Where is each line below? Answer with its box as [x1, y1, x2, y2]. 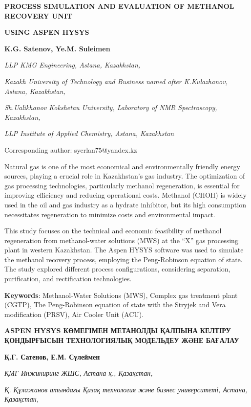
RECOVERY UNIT [4, 10, 73, 21]
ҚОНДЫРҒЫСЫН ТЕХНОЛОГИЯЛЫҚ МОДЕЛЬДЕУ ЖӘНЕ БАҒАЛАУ [4, 335, 239, 345]
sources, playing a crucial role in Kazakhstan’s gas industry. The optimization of [4, 171, 245, 181]
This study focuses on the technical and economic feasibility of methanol [4, 226, 222, 236]
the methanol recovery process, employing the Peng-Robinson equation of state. [4, 254, 243, 264]
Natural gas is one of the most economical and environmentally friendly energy [4, 161, 240, 171]
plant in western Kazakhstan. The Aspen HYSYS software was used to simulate [4, 245, 244, 255]
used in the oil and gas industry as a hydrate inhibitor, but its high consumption [4, 199, 246, 209]
